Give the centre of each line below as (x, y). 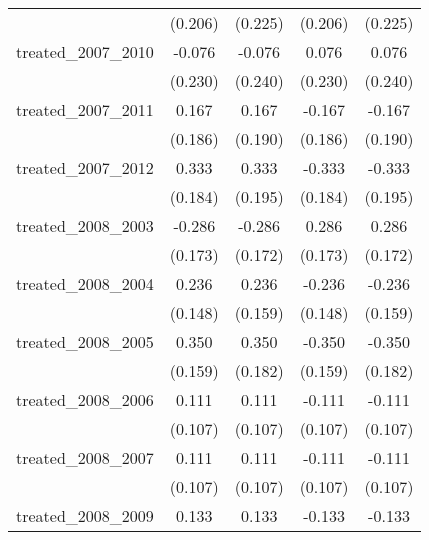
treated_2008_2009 (85, 515)
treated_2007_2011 (85, 109)
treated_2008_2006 (85, 399)
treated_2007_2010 (85, 51)
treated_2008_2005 (85, 341)
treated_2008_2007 (85, 457)
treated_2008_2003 (85, 225)
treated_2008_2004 (85, 283)
